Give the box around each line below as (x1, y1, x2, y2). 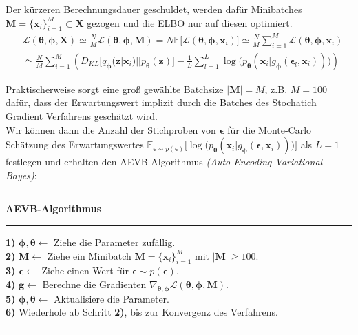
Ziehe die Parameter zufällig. (53, 234, 176, 249)
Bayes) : (6, 167, 37, 182)
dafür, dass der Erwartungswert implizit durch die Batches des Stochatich (6, 95, 317, 110)
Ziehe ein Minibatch (47, 248, 131, 263)
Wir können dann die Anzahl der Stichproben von (6, 122, 216, 136)
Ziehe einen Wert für (41, 263, 129, 278)
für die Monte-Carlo (227, 122, 312, 136)
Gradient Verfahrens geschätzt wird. (6, 108, 158, 123)
